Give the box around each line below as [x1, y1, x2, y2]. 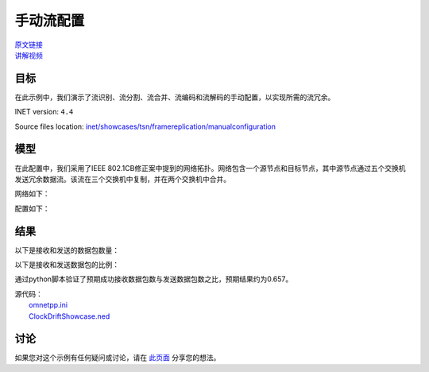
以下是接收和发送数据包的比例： [14, 260, 119, 269]
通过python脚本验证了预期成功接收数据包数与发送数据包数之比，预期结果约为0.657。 [14, 274, 293, 284]
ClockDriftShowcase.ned [29, 311, 110, 321]
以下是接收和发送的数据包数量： [14, 245, 119, 254]
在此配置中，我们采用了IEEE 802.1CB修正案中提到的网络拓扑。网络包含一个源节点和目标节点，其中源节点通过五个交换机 [14, 163, 406, 172]
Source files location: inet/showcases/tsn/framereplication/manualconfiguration [14, 122, 276, 131]
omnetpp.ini [29, 300, 68, 310]
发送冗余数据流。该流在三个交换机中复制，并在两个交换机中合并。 [14, 174, 230, 184]
